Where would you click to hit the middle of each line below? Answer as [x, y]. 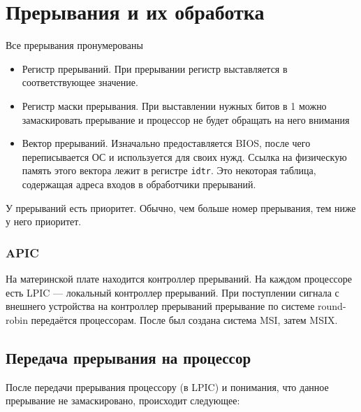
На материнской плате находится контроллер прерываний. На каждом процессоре [179, 278]
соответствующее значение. [80, 82]
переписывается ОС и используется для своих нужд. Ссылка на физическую [184, 156]
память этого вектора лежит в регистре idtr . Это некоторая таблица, [169, 170]
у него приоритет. [44, 221]
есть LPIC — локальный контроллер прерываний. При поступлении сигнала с [172, 292]
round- [332, 306]
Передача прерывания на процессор [128, 357]
